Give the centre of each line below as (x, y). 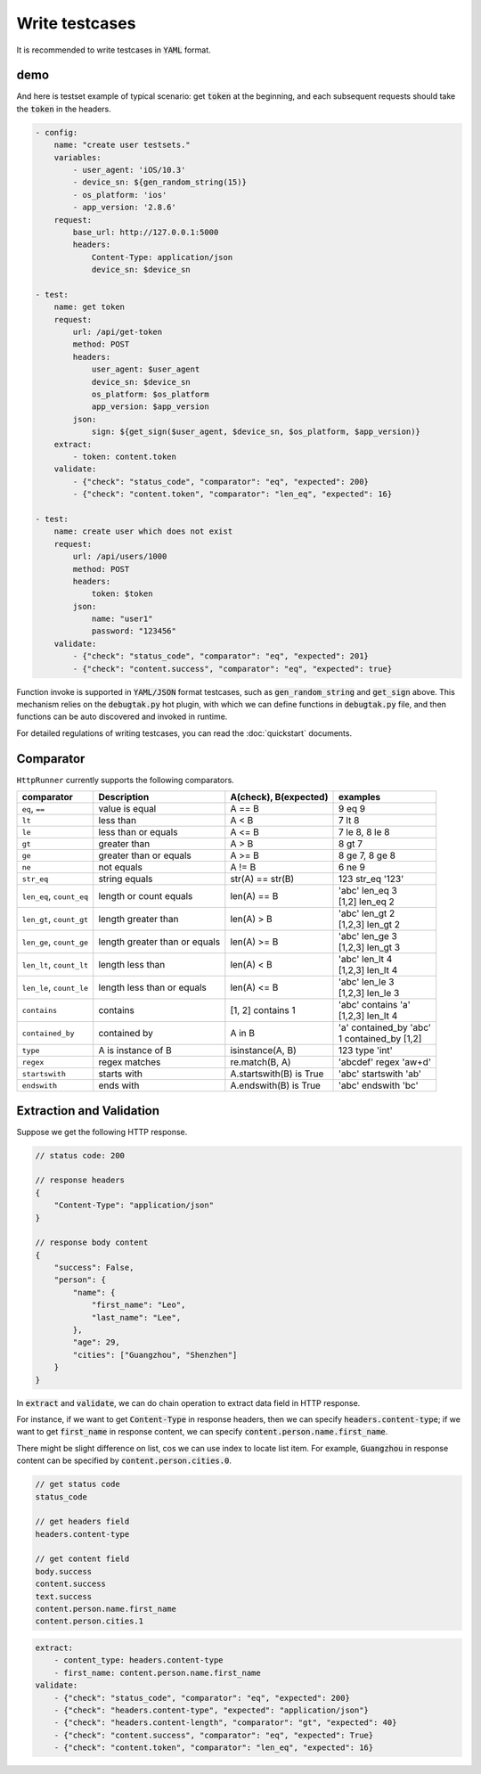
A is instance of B (135, 1051)
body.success (64, 1571)
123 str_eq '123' (371, 879)
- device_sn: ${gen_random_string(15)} (159, 182)
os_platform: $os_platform (150, 395)
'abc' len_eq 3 (368, 891)
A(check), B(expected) (279, 797)
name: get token (89, 307)
